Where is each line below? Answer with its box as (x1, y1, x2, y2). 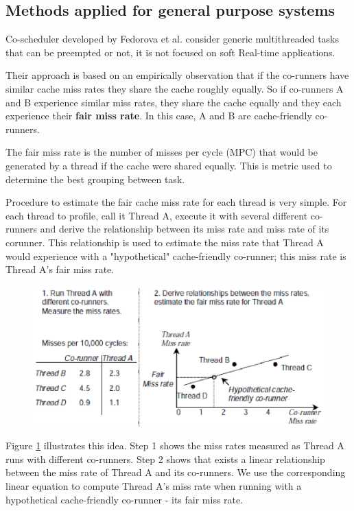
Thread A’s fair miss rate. (5, 262, 115, 276)
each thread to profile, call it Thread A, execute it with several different (5, 208, 308, 222)
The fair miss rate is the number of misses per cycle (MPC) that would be (5, 145, 318, 159)
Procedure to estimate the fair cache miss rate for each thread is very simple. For (5, 195, 347, 209)
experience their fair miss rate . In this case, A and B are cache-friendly (5, 108, 312, 123)
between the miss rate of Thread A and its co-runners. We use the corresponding (5, 465, 346, 479)
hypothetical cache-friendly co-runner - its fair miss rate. (5, 492, 244, 506)
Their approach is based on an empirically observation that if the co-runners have (5, 68, 349, 82)
